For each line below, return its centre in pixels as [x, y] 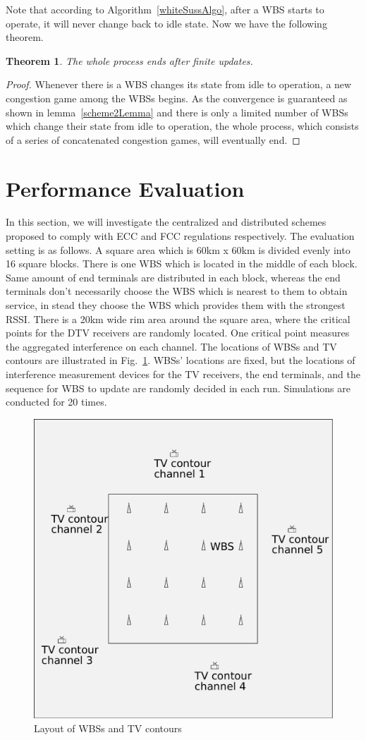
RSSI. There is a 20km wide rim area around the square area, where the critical [178, 319]
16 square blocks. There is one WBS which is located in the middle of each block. [182, 263]
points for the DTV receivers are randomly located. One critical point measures [178, 333]
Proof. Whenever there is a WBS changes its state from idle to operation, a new [179, 84]
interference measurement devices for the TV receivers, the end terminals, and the [183, 374]
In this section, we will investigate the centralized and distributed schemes [166, 222]
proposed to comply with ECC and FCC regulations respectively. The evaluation [180, 236]
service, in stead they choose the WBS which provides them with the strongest [176, 305]
